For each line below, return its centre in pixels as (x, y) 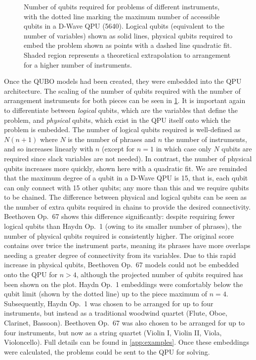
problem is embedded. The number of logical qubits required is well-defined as (122, 129)
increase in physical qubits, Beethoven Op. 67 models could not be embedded (122, 265)
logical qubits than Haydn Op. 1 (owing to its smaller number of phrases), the (123, 226)
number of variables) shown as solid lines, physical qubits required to (128, 35)
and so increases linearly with (49, 149)
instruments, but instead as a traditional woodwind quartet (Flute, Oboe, (116, 313)
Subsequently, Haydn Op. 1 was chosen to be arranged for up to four (109, 303)
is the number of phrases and (112, 139)
